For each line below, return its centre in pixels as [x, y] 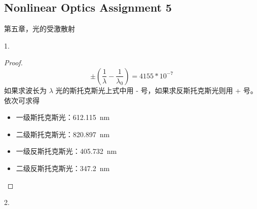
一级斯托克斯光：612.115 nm [63, 117]
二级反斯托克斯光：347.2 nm [63, 168]
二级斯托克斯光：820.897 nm [63, 134]
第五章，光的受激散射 [40, 29]
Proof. [13, 62]
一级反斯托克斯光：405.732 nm [66, 151]
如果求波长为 [25, 90]
